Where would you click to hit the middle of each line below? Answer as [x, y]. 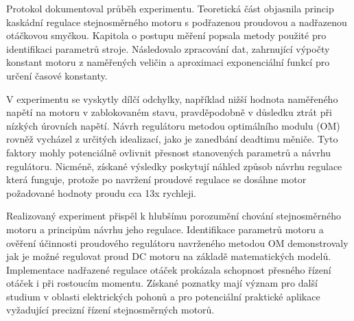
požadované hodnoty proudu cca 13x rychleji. [102, 192]
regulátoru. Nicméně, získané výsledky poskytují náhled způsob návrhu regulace [174, 166]
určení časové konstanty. [57, 75]
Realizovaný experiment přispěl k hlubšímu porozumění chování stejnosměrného [174, 216]
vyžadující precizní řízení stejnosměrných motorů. [110, 310]
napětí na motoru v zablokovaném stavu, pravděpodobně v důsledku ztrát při [169, 112]
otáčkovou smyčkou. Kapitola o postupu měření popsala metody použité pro [166, 35]
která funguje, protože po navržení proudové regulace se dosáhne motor [156, 179]
